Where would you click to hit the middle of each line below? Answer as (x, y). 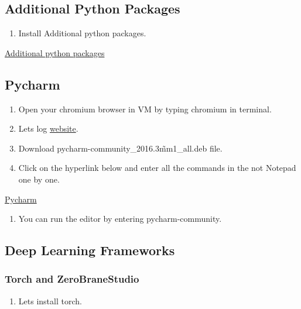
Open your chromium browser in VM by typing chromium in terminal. (145, 109)
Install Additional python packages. (82, 33)
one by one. (39, 179)
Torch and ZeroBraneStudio (72, 279)
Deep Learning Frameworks (90, 250)
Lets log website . (48, 128)
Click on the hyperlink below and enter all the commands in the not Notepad (157, 168)
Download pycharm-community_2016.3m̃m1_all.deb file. (120, 148)
